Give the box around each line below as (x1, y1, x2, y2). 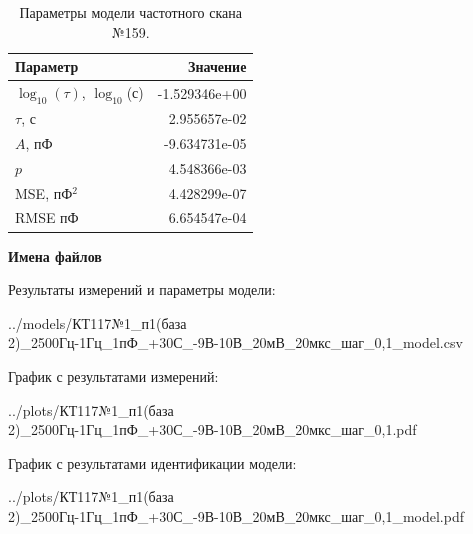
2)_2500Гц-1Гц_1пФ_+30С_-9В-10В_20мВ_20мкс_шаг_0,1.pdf (8, 419, 417, 440)
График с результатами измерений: (8, 365, 219, 386)
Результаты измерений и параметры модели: (8, 279, 276, 300)
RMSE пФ (15, 207, 79, 228)
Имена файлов (8, 245, 102, 266)
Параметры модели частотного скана (19, 2, 242, 22)
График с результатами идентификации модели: (8, 452, 297, 473)
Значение (188, 56, 247, 77)
